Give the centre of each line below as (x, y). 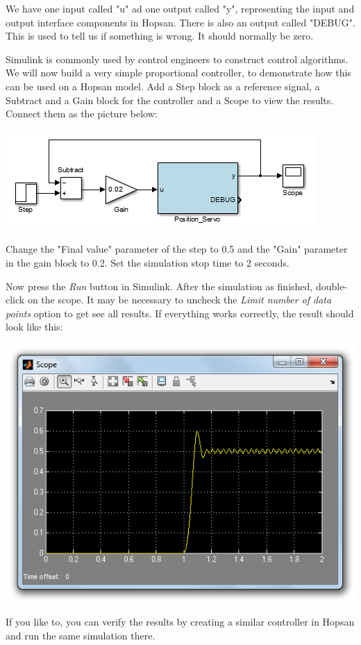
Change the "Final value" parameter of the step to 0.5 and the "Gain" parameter (177, 249)
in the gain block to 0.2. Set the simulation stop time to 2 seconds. (148, 262)
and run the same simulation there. (81, 636)
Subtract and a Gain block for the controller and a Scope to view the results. (170, 100)
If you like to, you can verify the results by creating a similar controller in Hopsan (180, 622)
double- (331, 286)
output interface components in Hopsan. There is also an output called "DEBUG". (180, 22)
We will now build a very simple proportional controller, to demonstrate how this (178, 73)
